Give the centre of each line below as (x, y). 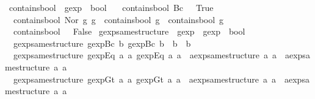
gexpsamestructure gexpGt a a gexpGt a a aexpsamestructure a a (144, 79)
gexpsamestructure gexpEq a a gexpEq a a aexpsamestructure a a (145, 55)
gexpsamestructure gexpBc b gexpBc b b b (102, 43)
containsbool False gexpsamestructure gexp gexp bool (129, 31)
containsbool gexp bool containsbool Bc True (111, 7)
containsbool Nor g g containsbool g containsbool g (118, 19)
